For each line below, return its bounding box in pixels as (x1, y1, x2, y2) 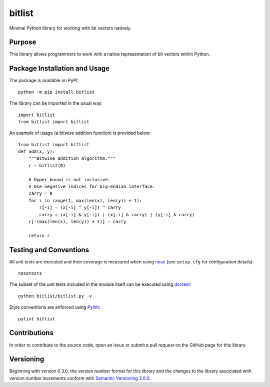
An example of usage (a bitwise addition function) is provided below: (9, 130, 151, 136)
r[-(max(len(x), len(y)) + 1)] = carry (28, 219, 126, 224)
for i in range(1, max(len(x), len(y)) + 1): (28, 198, 142, 203)
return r (28, 233, 50, 238)
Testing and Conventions (9, 245, 89, 254)
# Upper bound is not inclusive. (28, 177, 111, 182)
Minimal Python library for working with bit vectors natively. (9, 25, 132, 31)
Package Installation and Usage (9, 64, 110, 73)
